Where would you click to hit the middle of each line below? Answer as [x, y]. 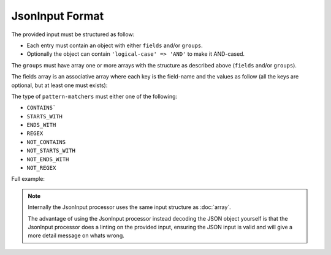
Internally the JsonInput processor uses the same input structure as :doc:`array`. [129, 207]
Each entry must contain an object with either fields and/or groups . [115, 45]
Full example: [28, 179]
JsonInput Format [58, 16]
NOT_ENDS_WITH [48, 159]
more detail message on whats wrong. [76, 235]
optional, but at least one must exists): [59, 85]
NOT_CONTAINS [46, 142]
